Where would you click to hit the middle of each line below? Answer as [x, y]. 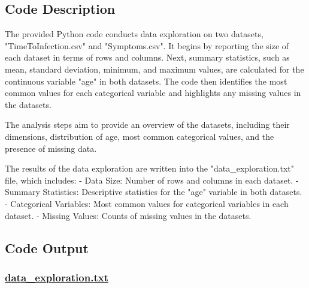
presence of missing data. [51, 148]
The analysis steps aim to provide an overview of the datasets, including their [147, 124]
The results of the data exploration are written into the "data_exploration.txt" [149, 168]
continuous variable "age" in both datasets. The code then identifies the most [146, 81]
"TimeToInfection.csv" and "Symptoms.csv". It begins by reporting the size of [147, 45]
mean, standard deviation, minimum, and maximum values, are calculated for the [154, 69]
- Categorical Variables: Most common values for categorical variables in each [147, 203]
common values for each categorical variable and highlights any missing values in [153, 93]
